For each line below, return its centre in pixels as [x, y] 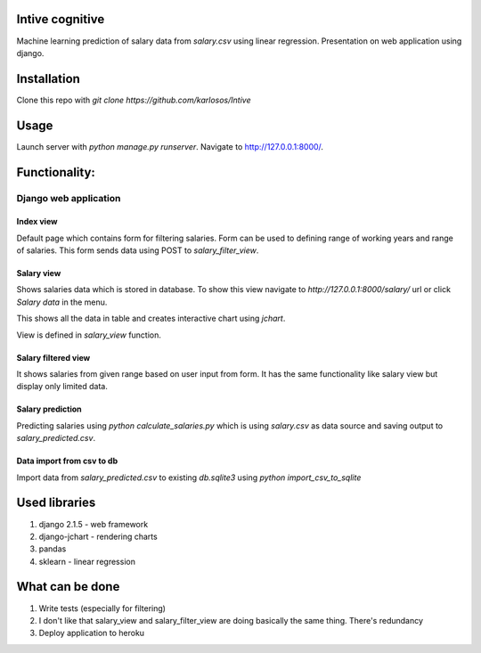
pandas [53, 549]
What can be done [68, 587]
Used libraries [56, 503]
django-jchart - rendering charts [98, 536]
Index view [37, 222]
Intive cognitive [61, 19]
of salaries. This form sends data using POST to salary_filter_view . [138, 250]
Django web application [69, 198]
